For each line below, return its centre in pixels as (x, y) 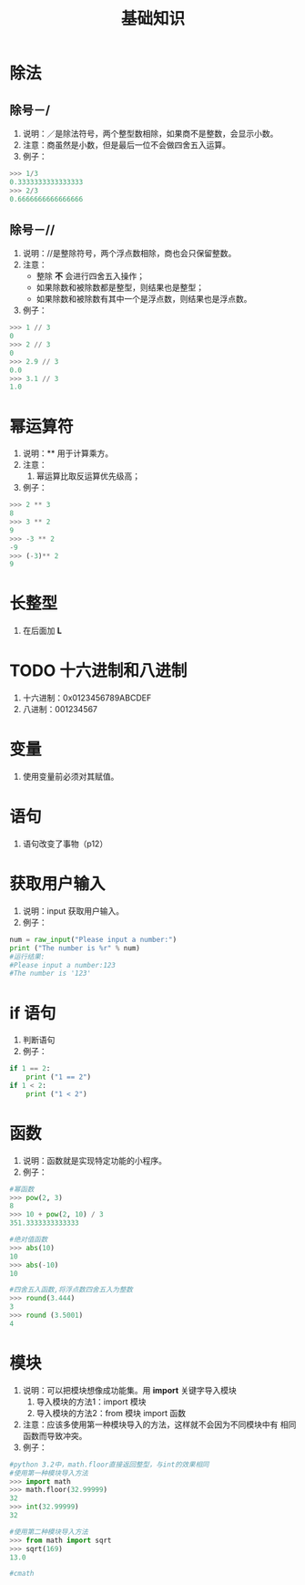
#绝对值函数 (29, 1240)
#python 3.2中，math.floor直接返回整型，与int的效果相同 (109, 1465)
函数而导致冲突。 (55, 1435)
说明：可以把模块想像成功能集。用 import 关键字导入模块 (129, 1390)
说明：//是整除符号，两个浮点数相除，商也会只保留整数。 (129, 254)
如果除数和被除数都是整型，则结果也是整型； (120, 287)
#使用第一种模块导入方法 (49, 1473)
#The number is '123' (51, 974)
